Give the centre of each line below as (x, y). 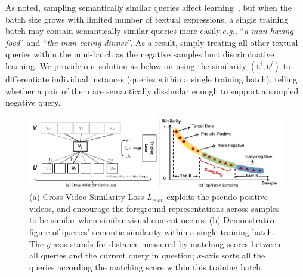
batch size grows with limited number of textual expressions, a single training (147, 19)
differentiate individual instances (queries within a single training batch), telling (151, 79)
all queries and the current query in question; (112, 255)
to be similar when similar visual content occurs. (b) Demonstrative (153, 220)
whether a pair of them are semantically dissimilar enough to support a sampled (152, 90)
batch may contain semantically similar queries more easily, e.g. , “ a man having (149, 31)
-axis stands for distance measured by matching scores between (166, 243)
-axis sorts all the (234, 255)
